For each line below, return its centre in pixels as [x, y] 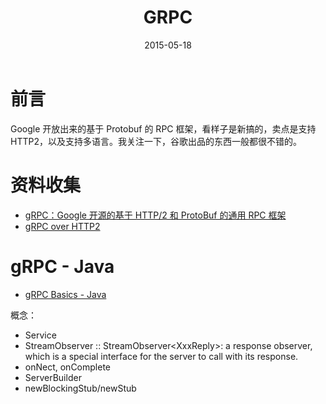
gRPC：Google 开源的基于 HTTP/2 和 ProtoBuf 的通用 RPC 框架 [155, 215]
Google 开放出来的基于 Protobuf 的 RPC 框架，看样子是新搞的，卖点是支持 [163, 128]
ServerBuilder [53, 377]
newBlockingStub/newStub [80, 388]
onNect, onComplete [68, 367]
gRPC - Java [62, 266]
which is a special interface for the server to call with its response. [161, 356]
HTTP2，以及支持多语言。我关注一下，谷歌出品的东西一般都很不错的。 [156, 141]
